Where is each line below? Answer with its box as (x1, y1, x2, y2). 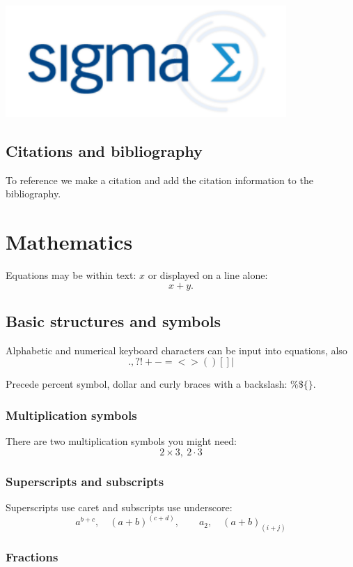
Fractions (6, 547, 58, 565)
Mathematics (6, 227, 133, 256)
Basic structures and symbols (6, 310, 221, 332)
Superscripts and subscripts (6, 472, 164, 490)
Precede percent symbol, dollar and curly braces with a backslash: (6, 377, 288, 391)
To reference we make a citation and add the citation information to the (6, 172, 313, 187)
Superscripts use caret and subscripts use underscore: (6, 500, 233, 515)
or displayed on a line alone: (148, 268, 268, 282)
